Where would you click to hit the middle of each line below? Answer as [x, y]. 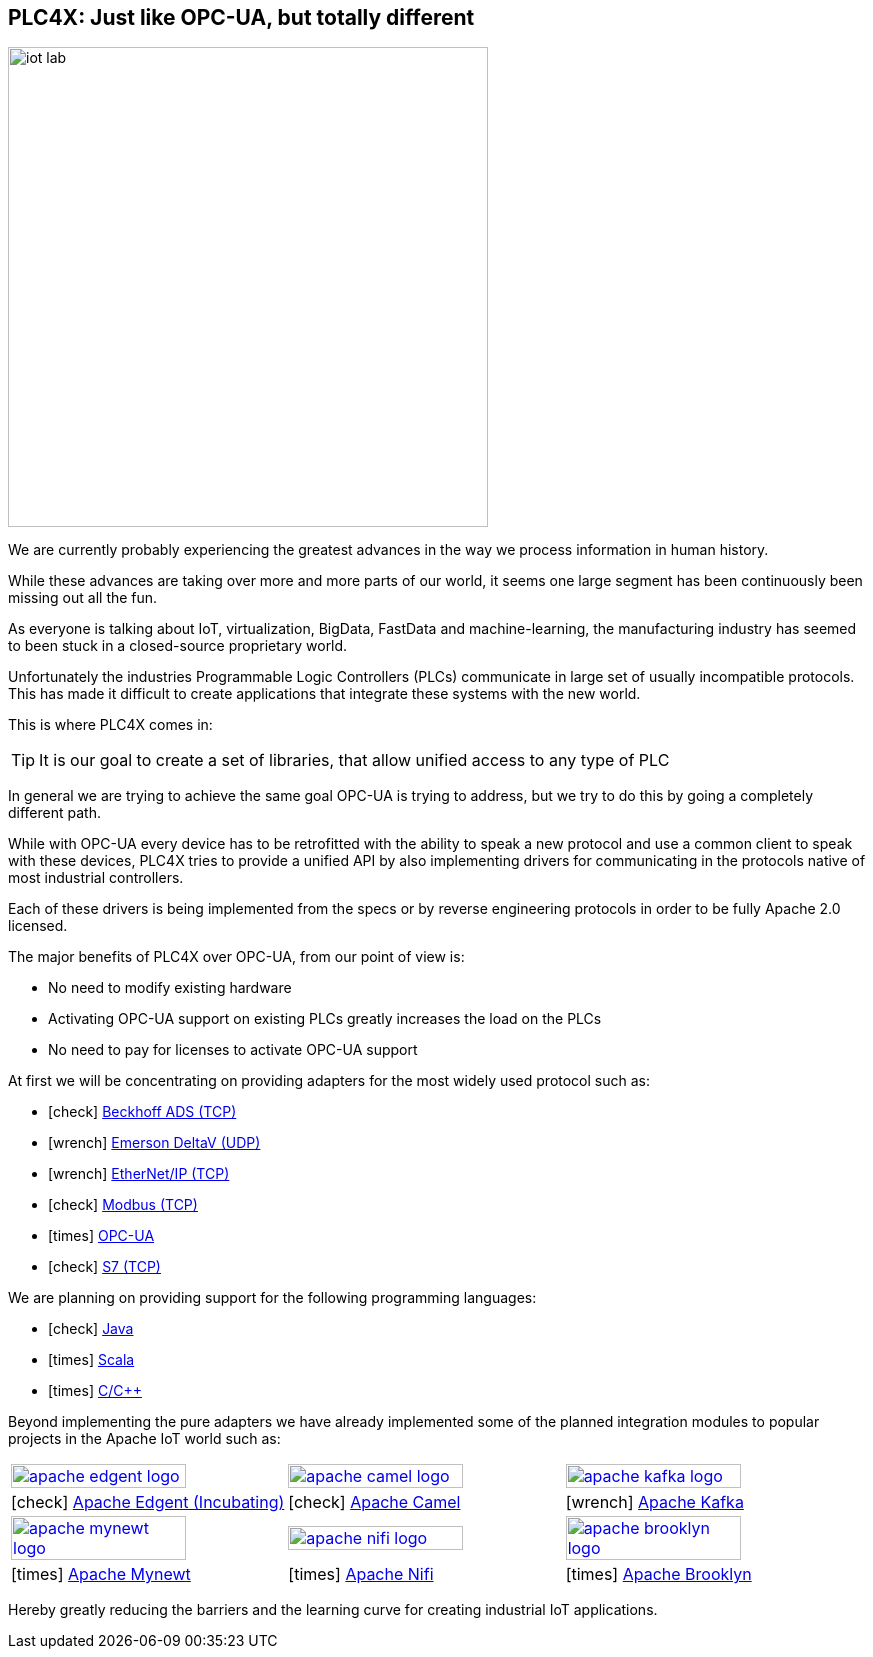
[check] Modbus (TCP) [123, 1205]
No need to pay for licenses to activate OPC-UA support [233, 1050]
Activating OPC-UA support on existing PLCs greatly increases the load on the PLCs [325, 1019]
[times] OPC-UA [101, 1236]
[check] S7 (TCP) [104, 1267]
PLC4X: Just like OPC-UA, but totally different [241, 17]
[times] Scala [91, 1360]
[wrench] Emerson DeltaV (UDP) [154, 1143]
